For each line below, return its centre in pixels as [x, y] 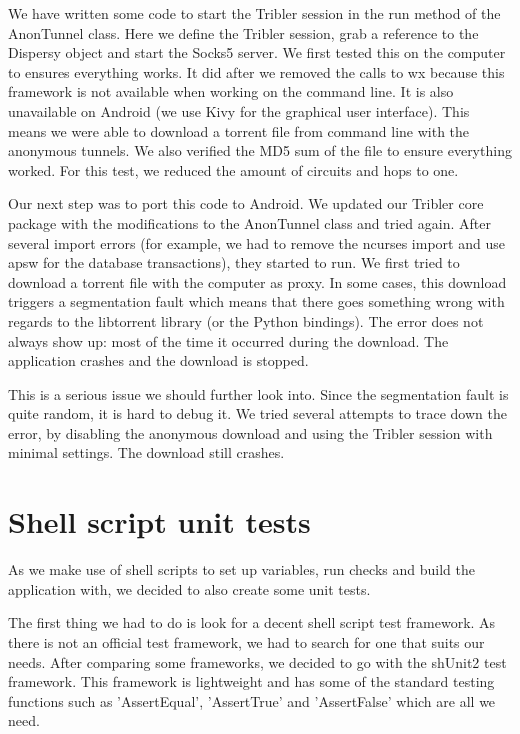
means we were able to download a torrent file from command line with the [239, 130]
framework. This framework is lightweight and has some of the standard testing [251, 681]
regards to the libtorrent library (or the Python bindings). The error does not [246, 320]
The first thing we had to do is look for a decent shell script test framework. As [252, 622]
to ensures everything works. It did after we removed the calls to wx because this [256, 71]
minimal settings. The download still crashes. [146, 452]
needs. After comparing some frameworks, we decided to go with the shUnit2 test [257, 661]
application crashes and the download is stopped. [158, 360]
